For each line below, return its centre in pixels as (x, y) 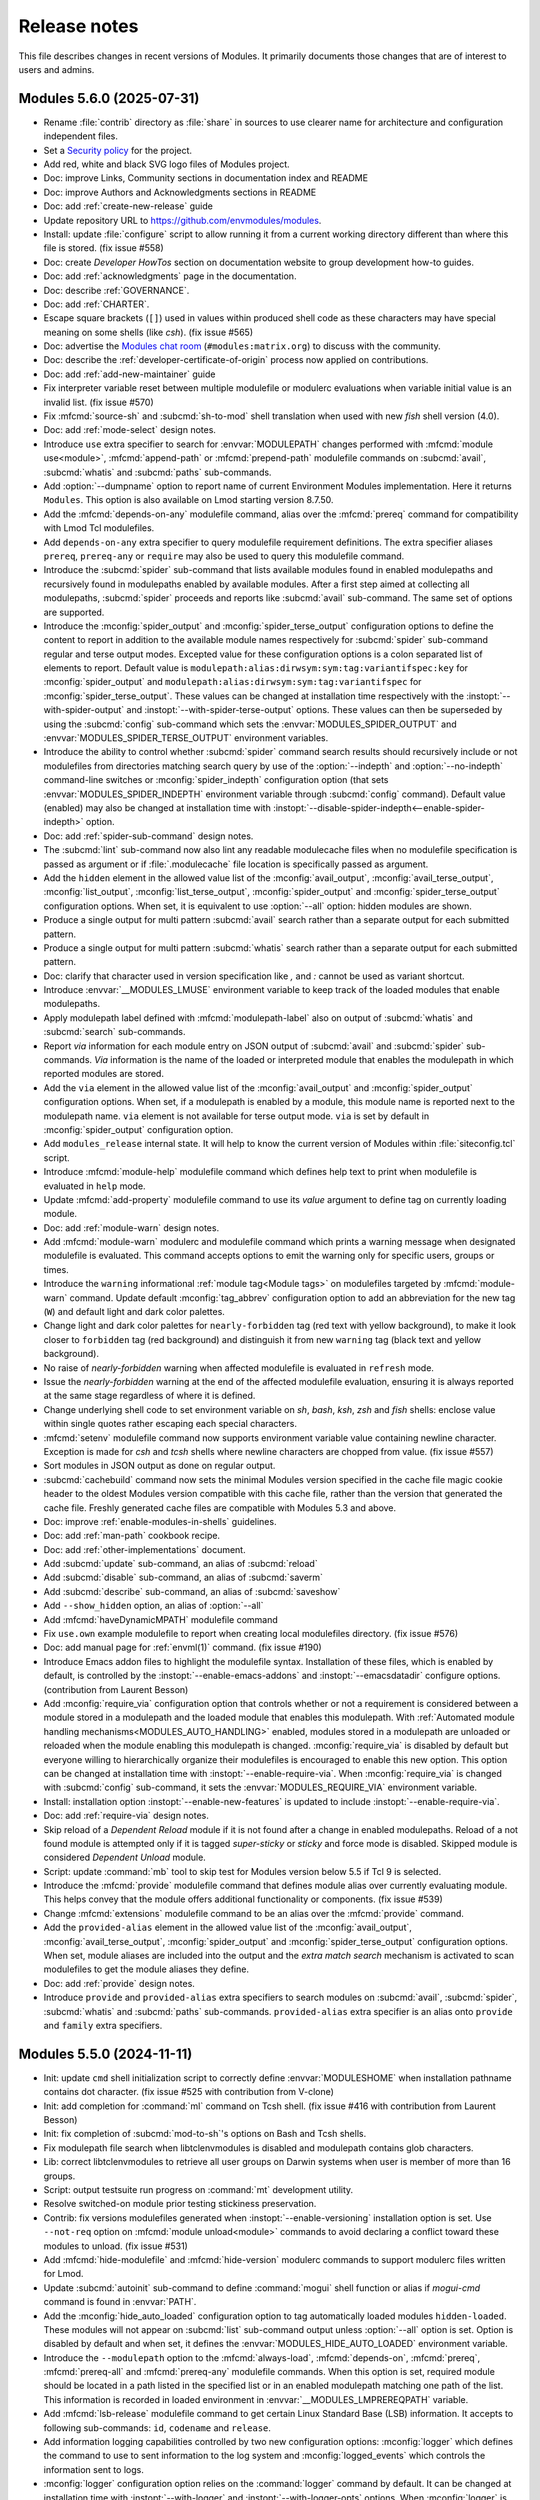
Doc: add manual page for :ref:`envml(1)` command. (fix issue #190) (182, 1647)
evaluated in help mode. (94, 1186)
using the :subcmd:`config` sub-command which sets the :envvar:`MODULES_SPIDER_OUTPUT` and (250, 724)
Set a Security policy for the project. (118, 150)
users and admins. (56, 69)
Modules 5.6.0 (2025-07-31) (109, 98)
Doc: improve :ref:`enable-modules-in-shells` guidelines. (160, 1521)
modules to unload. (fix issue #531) (116, 2246)
